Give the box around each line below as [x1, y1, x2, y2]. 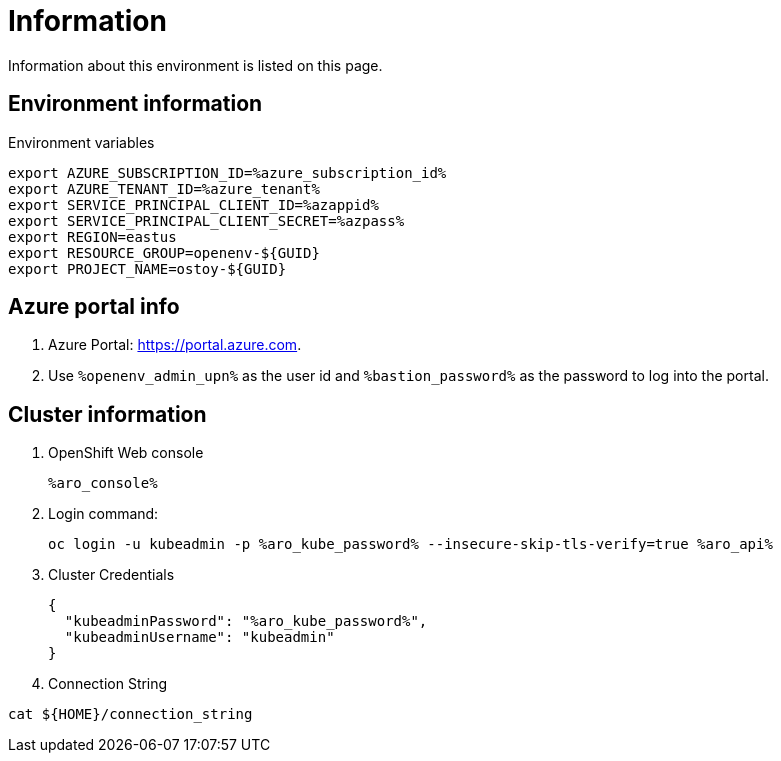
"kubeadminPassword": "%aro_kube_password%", [64, 613, 428, 630]
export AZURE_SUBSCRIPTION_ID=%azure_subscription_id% [8, 164, 447, 181]
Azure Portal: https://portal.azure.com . [48, 336, 302, 354]
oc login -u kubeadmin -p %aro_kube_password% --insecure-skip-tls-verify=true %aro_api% [48, 536, 773, 553]
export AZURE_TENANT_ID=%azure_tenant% [8, 180, 320, 197]
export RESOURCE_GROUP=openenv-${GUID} [8, 244, 320, 261]
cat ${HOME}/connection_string [8, 706, 253, 723]
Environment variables [8, 133, 155, 151]
